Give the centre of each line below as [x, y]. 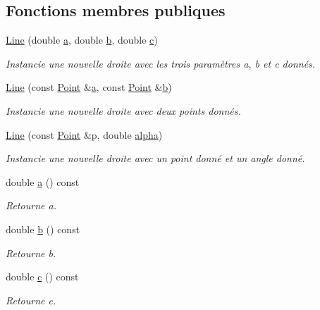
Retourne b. [31, 253]
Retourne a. [31, 205]
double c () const [42, 277]
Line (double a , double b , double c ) [82, 40]
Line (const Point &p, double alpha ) [84, 134]
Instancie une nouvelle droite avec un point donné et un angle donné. [155, 158]
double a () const [43, 181]
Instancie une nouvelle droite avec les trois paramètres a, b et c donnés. [161, 63]
